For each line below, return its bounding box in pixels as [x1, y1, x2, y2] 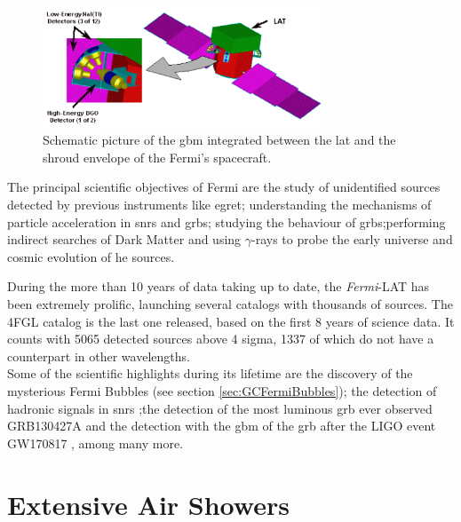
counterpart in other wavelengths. [7, 346, 190, 365]
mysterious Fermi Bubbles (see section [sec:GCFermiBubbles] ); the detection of [7, 382, 437, 400]
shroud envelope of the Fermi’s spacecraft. [43, 147, 272, 166]
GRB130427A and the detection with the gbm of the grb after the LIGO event [7, 416, 436, 435]
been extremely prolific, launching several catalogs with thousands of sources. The [7, 295, 453, 313]
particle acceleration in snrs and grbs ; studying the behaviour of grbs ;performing [7, 212, 446, 231]
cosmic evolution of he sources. [7, 247, 175, 265]
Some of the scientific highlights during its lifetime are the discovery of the [7, 364, 413, 383]
